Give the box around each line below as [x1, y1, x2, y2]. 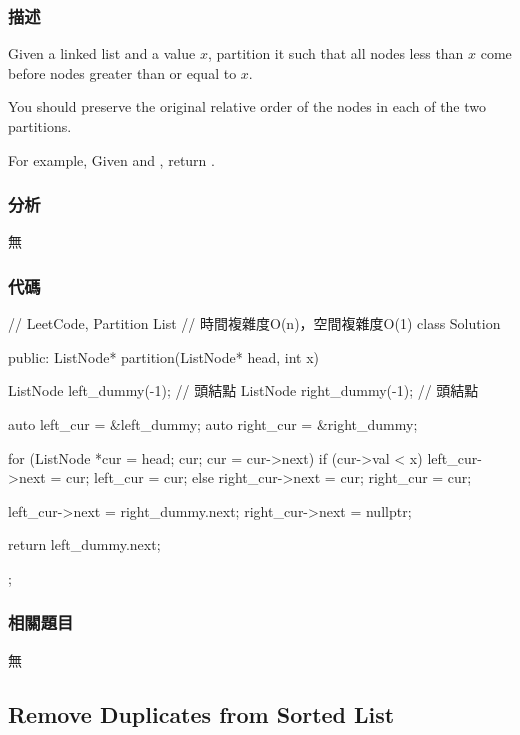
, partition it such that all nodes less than [207, 43, 464, 64]
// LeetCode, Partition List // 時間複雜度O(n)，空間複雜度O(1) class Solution [8, 313, 501, 334]
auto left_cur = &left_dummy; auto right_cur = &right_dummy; [8, 414, 418, 434]
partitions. [8, 116, 72, 136]
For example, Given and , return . [8, 149, 215, 170]
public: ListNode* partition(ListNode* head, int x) [8, 346, 319, 367]
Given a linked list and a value [8, 43, 196, 64]
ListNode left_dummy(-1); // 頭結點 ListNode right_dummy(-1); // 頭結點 [8, 380, 479, 401]
